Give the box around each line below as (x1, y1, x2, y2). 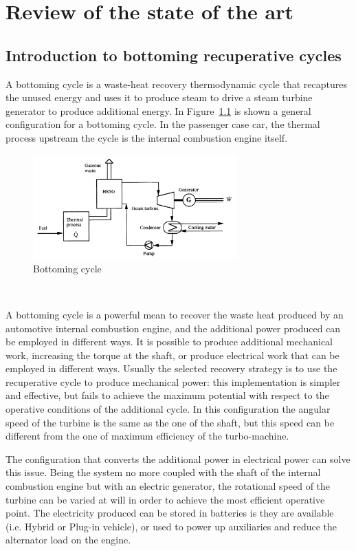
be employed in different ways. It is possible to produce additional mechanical (5, 334, 333, 349)
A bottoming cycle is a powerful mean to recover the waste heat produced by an (5, 307, 344, 321)
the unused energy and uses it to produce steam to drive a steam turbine (5, 90, 313, 105)
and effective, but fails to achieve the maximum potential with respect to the (5, 388, 329, 402)
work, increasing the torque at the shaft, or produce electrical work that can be (5, 347, 340, 362)
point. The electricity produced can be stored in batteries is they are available (5, 506, 334, 520)
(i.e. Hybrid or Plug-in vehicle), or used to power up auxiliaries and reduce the (5, 519, 337, 533)
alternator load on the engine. (5, 532, 131, 547)
